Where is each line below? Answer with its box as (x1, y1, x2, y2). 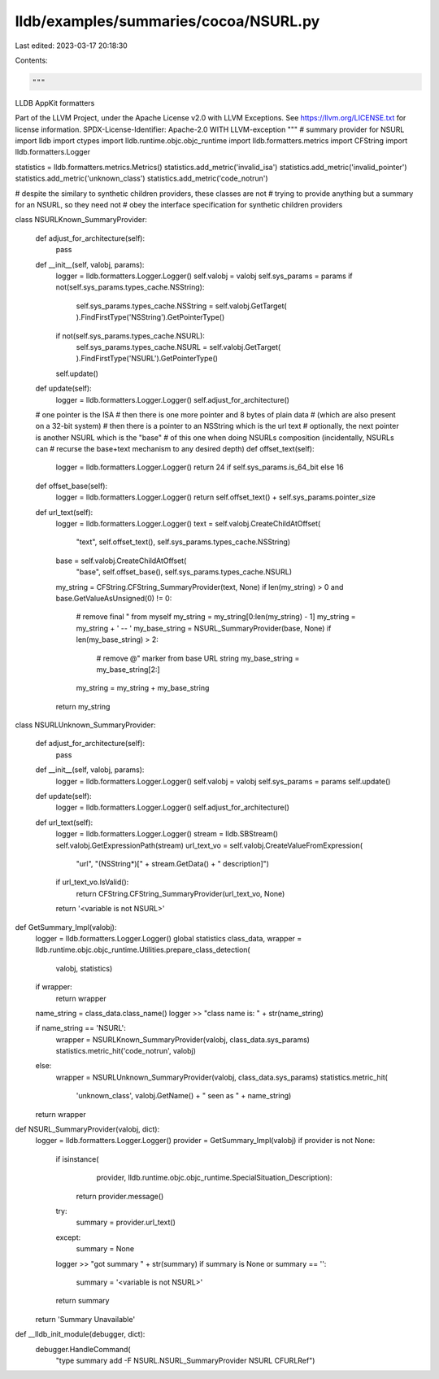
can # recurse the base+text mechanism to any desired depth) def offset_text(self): (35, 444, 315, 454)
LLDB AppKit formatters (15, 98, 95, 107)
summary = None (76, 1244, 134, 1254)
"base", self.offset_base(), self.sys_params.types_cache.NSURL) (76, 567, 293, 577)
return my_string (55, 701, 111, 711)
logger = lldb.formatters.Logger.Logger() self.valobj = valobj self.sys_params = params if (55, 271, 353, 281)
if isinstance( (55, 1154, 99, 1163)
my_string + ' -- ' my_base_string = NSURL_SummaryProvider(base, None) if (76, 623, 332, 633)
